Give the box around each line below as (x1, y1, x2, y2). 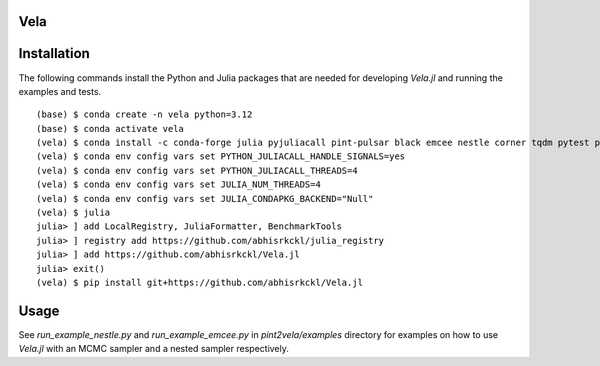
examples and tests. (18, 85, 102, 97)
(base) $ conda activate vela (36, 123, 185, 134)
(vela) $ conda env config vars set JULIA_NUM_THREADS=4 (36, 179, 322, 190)
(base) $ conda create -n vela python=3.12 (36, 109, 253, 120)
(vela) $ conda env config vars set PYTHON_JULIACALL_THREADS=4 (36, 165, 359, 176)
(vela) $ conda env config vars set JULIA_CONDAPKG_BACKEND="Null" (36, 193, 374, 204)
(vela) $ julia (36, 207, 111, 219)
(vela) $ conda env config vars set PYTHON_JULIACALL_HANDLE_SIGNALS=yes (36, 151, 406, 162)
